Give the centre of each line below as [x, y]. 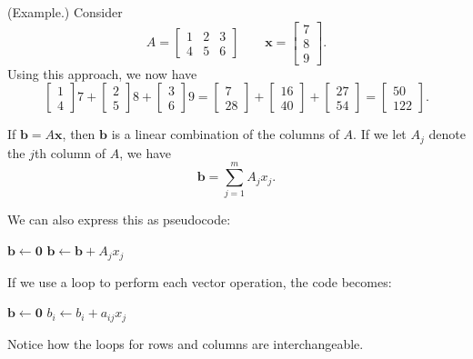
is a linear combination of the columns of [225, 134]
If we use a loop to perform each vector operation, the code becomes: [200, 281]
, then [79, 134]
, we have [145, 152]
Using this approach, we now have [102, 73]
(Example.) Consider [65, 12]
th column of [70, 152]
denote [447, 134]
